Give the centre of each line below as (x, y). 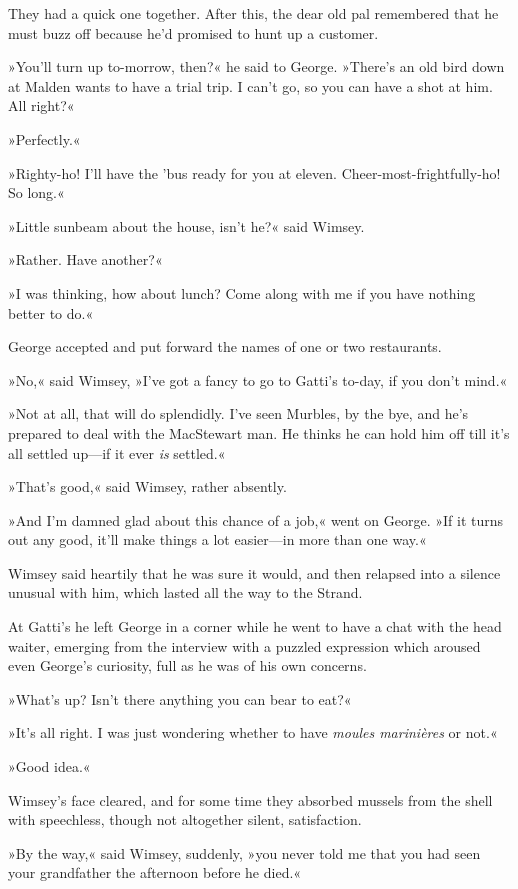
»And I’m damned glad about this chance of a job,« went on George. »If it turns (256, 519)
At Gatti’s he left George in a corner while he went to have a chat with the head (255, 626)
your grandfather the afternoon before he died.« (155, 872)
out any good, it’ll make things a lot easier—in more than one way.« (217, 539)
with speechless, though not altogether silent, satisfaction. (185, 819)
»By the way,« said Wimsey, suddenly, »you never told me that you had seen (244, 852)
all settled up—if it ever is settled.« (117, 452)
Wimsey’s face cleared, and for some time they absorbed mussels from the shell (250, 799)
